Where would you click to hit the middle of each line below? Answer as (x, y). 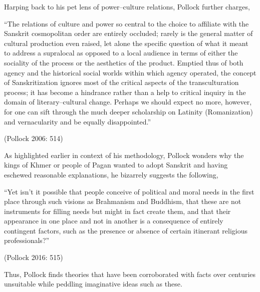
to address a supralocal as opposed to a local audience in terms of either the (121, 53)
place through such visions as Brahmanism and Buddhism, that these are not (123, 201)
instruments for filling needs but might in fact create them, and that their (117, 211)
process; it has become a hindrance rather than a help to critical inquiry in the (125, 92)
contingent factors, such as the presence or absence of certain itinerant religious (126, 230)
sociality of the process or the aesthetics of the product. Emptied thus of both (124, 62)
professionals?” (27, 240)
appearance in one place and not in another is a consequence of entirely (114, 221)
